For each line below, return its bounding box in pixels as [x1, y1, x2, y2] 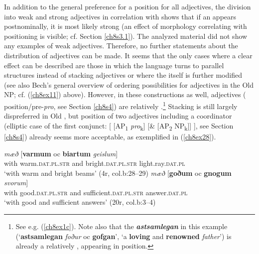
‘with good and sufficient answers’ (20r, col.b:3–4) [4, 197, 156, 207]
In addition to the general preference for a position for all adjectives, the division [4, 1, 251, 11]
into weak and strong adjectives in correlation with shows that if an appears [4, 11, 237, 21]
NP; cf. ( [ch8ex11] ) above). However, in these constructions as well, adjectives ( [4, 89, 246, 100]
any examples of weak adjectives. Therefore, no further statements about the [4, 40, 238, 51]
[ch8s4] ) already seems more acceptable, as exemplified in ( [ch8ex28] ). [4, 131, 216, 141]
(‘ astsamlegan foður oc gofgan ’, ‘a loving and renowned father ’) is [15, 231, 232, 241]
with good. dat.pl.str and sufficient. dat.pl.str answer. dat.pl [4, 187, 188, 197]
